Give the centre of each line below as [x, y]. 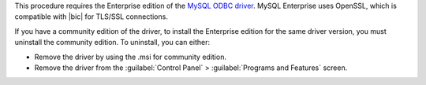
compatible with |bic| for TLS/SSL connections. [92, 17]
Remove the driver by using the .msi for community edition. [130, 57]
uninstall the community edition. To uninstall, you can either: [112, 42]
